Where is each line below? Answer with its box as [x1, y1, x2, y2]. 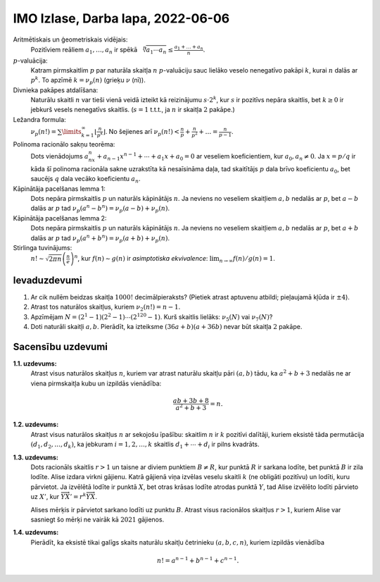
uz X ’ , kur [30, 493, 60, 501]
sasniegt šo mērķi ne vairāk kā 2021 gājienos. [30, 515, 165, 524]
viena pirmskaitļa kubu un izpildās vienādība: [30, 379, 162, 388]
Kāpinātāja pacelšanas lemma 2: [13, 213, 107, 222]
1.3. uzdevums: [13, 453, 59, 462]
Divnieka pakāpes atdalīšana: [13, 85, 99, 94]
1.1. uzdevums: [13, 359, 57, 368]
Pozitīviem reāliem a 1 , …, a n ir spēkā [30, 45, 138, 56]
